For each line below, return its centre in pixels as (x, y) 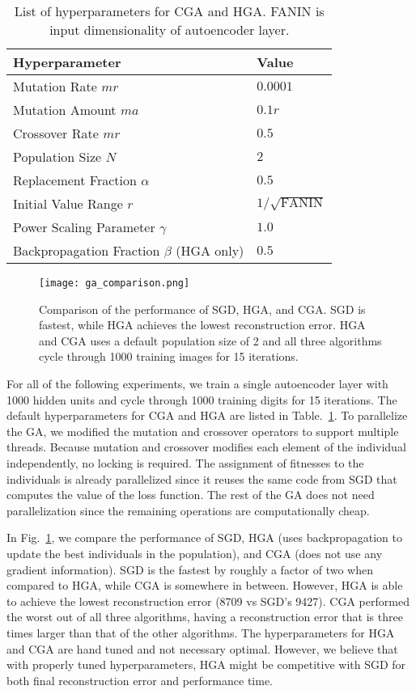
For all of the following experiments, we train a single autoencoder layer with (197, 384)
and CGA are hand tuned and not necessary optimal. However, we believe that (202, 648)
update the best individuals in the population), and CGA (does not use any (195, 553)
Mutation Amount (65, 110)
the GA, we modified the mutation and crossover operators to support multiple (203, 431)
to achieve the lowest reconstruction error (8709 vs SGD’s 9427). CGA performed (208, 601)
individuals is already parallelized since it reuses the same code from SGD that (202, 478)
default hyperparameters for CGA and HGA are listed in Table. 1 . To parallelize (207, 415)
